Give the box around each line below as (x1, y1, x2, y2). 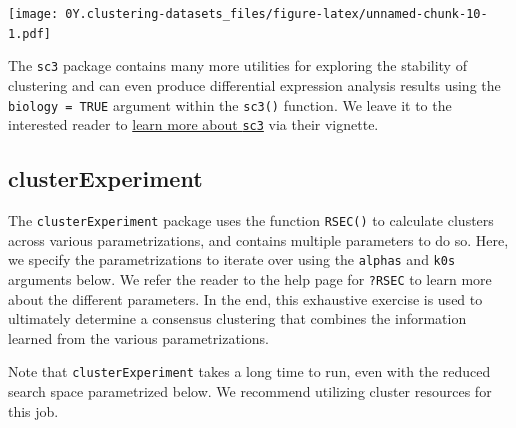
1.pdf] (8, 26, 51, 41)
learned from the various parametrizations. (8, 327, 269, 348)
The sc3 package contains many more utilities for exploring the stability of (8, 55, 467, 76)
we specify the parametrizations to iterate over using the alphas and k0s (8, 249, 456, 270)
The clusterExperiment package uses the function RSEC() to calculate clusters (8, 210, 494, 231)
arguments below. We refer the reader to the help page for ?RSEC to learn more (8, 268, 492, 289)
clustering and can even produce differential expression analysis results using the (8, 74, 501, 95)
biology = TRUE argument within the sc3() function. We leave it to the (8, 94, 452, 115)
